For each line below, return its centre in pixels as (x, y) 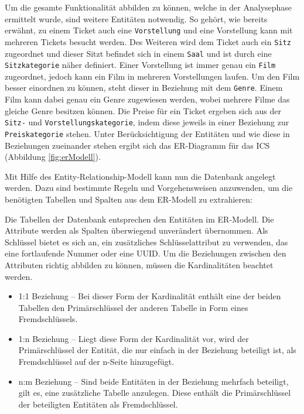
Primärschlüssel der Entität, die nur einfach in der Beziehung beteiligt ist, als (157, 350)
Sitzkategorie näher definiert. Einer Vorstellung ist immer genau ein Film (140, 65)
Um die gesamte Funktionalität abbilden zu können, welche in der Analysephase (148, 7)
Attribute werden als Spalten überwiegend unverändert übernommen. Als (136, 230)
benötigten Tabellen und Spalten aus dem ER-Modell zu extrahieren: (129, 199)
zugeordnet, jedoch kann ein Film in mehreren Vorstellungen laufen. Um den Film (152, 76)
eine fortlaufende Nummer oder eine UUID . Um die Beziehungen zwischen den (146, 253)
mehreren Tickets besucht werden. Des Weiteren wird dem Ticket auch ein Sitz (148, 41)
